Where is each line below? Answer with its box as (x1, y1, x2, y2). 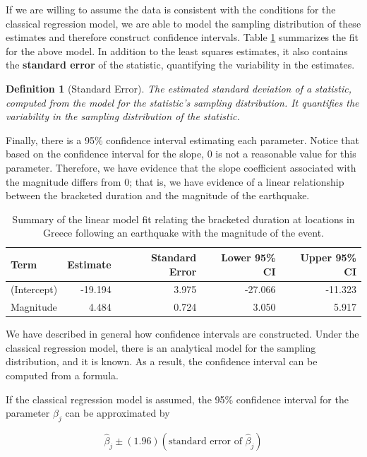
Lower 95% (221, 249, 276, 264)
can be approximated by (65, 405, 170, 420)
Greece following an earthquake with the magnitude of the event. (42, 225, 324, 240)
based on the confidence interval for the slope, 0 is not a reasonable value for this (6, 146, 356, 161)
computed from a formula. (6, 368, 119, 383)
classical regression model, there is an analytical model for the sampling (6, 340, 316, 355)
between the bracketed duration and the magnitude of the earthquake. (6, 188, 310, 203)
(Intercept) (11, 282, 58, 297)
